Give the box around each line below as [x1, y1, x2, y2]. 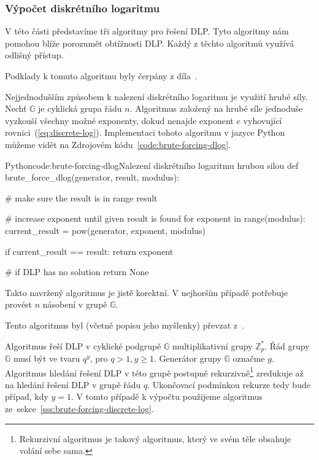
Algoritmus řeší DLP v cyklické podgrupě [5, 339, 161, 352]
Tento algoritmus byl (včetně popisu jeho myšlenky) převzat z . [5, 318, 244, 331]
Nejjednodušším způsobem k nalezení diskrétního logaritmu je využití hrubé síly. [5, 90, 308, 103]
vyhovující [243, 114, 282, 127]
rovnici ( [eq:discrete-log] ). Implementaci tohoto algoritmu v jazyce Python [5, 126, 285, 139]
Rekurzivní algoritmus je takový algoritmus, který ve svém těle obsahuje [19, 432, 291, 445]
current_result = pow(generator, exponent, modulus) [5, 224, 206, 236]
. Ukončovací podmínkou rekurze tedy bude [147, 378, 310, 391]
